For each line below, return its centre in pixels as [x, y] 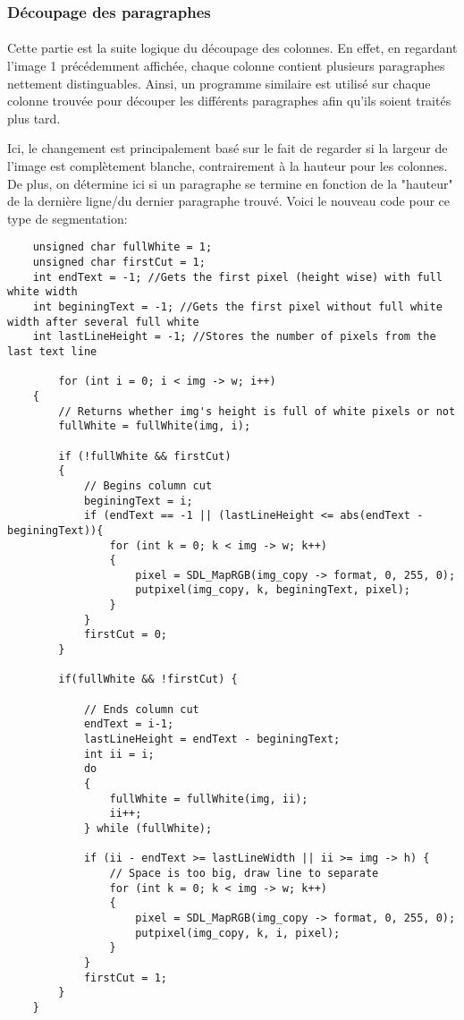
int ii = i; [119, 754]
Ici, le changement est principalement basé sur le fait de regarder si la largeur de [228, 148]
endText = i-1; [129, 724]
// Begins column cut [148, 485]
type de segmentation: [67, 218]
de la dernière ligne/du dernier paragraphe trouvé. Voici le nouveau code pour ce [229, 201]
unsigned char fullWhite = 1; [122, 247]
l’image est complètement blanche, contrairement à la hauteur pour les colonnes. [228, 166]
